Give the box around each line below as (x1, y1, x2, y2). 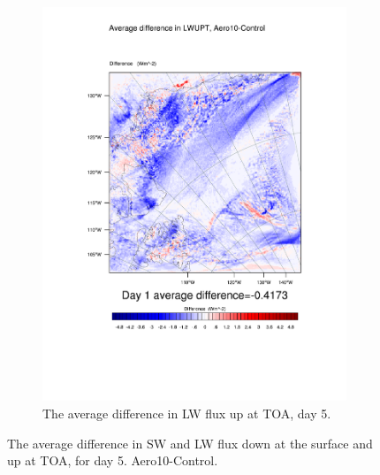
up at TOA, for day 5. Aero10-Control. (7, 451, 218, 470)
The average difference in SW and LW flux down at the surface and (7, 433, 373, 452)
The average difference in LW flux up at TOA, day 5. (42, 403, 331, 422)
